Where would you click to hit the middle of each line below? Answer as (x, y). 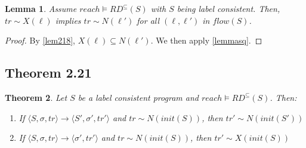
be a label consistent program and (138, 97)
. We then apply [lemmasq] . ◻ (206, 40)
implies (68, 20)
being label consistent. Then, (228, 8)
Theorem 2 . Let (36, 97)
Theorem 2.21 (48, 73)
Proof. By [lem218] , (40, 40)
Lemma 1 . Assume (41, 8)
